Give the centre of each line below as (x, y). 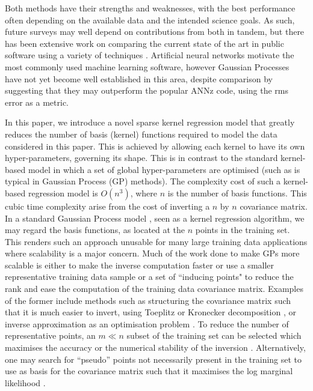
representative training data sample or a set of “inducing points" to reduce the (149, 277)
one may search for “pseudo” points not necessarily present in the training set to (153, 359)
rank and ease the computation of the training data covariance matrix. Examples (154, 289)
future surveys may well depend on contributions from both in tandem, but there (155, 32)
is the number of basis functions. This (237, 192)
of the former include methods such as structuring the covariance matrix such (148, 300)
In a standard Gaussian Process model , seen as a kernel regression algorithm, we (155, 218)
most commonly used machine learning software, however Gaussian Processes (147, 66)
